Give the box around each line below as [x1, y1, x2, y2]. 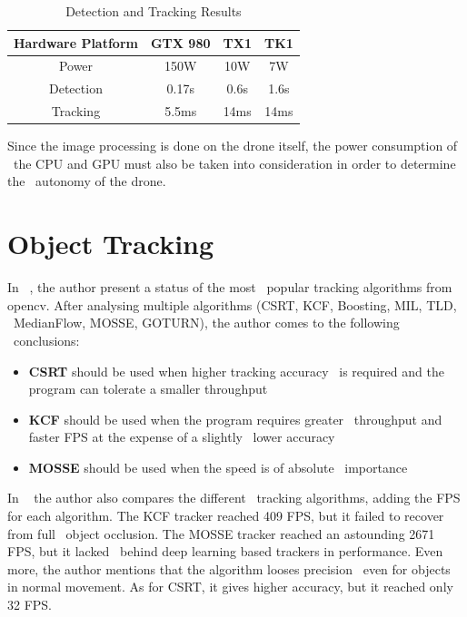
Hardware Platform [14, 33, 138, 52]
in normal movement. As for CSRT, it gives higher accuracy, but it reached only [7, 577, 453, 596]
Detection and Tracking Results [65, 2, 242, 20]
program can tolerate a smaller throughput [28, 379, 268, 398]
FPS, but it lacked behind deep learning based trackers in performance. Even [7, 542, 443, 561]
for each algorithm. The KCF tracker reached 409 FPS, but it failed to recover [7, 506, 444, 525]
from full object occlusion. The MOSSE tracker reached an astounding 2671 [7, 524, 435, 543]
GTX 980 [150, 33, 211, 52]
